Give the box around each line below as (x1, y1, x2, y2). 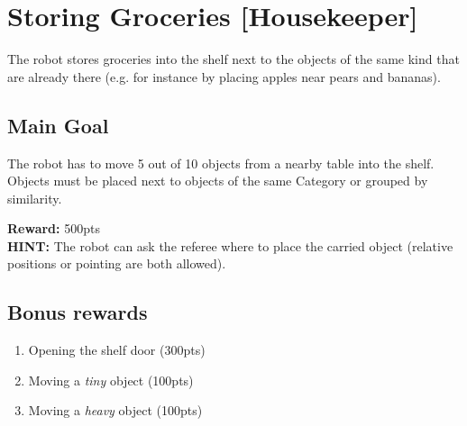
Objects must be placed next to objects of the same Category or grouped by (7, 171, 428, 190)
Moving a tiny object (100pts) (28, 370, 194, 389)
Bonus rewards (7, 298, 148, 326)
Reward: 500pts (7, 219, 100, 238)
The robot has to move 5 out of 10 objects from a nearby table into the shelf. (7, 153, 435, 172)
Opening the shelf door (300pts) (28, 340, 206, 359)
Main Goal (7, 111, 109, 139)
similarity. (7, 188, 62, 207)
